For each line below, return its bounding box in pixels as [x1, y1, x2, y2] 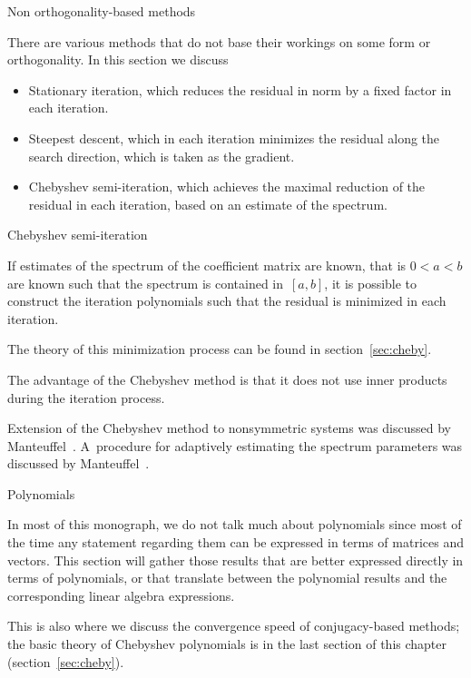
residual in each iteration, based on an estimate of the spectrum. [28, 194, 388, 213]
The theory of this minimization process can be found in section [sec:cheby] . [7, 339, 432, 359]
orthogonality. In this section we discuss [7, 50, 229, 69]
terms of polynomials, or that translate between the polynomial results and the [7, 568, 447, 587]
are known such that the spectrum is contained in [7, 273, 284, 292]
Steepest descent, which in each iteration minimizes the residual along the [28, 128, 440, 147]
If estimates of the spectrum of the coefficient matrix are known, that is [7, 255, 407, 274]
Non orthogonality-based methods [7, 2, 196, 20]
